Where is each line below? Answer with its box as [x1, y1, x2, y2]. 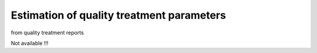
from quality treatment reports [11, 29, 85, 36]
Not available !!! [11, 40, 49, 47]
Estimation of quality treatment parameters [11, 9, 226, 22]
